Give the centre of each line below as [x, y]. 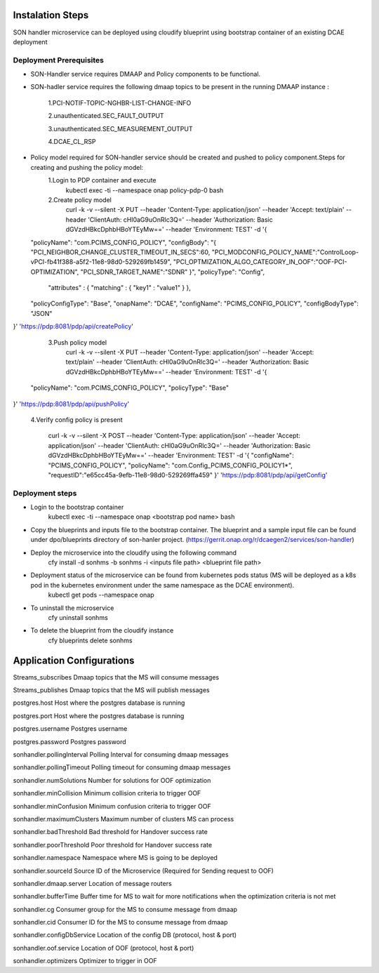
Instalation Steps [51, 15]
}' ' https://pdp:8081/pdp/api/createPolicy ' [73, 326]
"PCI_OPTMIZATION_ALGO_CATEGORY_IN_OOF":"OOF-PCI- [260, 262]
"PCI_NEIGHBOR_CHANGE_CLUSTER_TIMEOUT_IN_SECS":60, [120, 252]
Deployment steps [45, 493]
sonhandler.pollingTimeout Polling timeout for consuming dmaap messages [122, 767]
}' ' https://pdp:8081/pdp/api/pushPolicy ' [71, 404]
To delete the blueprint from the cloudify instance [102, 630]
